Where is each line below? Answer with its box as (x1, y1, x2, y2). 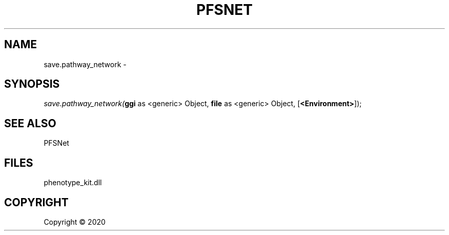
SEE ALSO (4, 116, 56, 130)
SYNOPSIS (4, 77, 60, 91)
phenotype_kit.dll (44, 178, 102, 187)
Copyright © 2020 (44, 217, 106, 226)
